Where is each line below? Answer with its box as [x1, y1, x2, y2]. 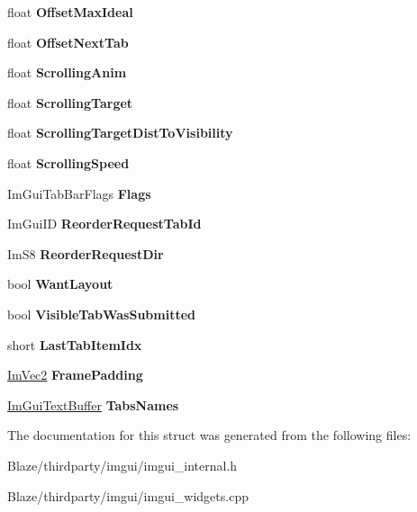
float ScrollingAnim [7, 63, 127, 82]
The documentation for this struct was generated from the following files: [7, 426, 412, 445]
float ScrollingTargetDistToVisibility [7, 123, 233, 142]
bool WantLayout [7, 274, 113, 293]
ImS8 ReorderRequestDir [7, 244, 164, 263]
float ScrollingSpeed [7, 153, 130, 172]
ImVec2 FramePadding [7, 365, 143, 384]
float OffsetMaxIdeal [7, 3, 133, 21]
